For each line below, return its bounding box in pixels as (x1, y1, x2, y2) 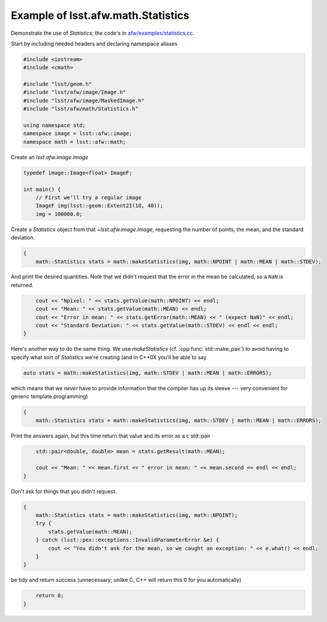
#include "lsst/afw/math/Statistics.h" (23, 106, 138, 112)
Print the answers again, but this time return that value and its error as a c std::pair (11, 432, 211, 439)
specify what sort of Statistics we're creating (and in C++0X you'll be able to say (11, 354, 207, 361)
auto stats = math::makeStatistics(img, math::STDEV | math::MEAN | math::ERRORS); (23, 369, 272, 376)
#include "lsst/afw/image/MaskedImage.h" (23, 97, 145, 104)
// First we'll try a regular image (35, 194, 141, 200)
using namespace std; (23, 122, 86, 129)
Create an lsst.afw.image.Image (11, 153, 88, 160)
